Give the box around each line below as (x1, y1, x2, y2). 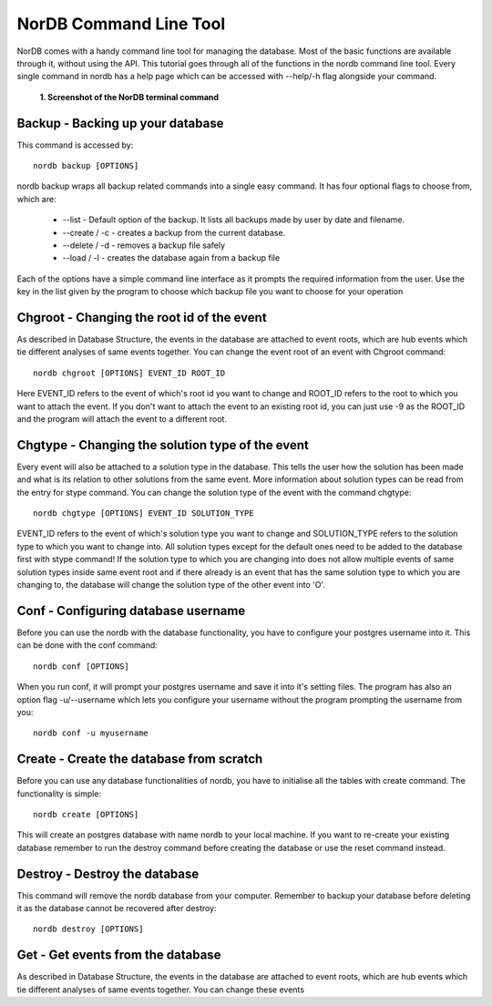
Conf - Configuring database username (16, 602, 246, 619)
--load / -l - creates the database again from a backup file (62, 252, 281, 263)
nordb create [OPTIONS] (33, 809, 139, 819)
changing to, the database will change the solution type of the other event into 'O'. (16, 580, 325, 590)
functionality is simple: (16, 788, 102, 799)
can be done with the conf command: (16, 640, 159, 651)
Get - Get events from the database (16, 948, 221, 963)
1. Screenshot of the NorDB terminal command (39, 91, 219, 102)
